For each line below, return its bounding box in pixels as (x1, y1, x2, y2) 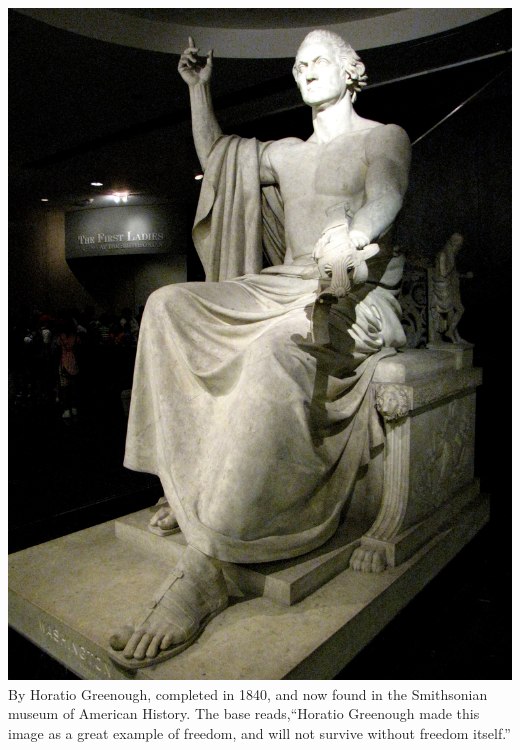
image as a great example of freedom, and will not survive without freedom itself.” (8, 722, 511, 743)
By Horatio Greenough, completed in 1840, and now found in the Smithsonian (8, 683, 488, 704)
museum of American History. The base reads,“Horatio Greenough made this (8, 703, 480, 724)
